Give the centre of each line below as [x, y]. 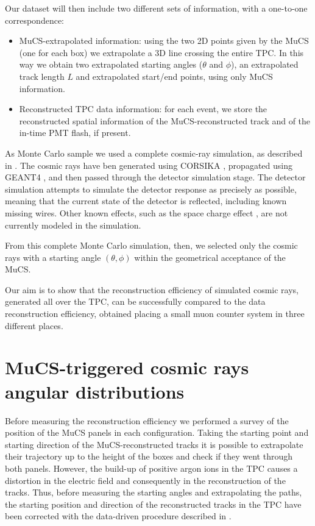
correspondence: [34, 20]
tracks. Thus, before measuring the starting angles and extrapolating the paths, [154, 492]
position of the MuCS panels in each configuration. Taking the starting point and [157, 432]
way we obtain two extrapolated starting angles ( [111, 64]
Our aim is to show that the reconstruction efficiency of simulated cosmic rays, [152, 289]
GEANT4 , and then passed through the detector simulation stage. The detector [155, 177]
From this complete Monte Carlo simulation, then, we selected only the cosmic [151, 245]
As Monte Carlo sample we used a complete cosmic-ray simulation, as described [154, 153]
